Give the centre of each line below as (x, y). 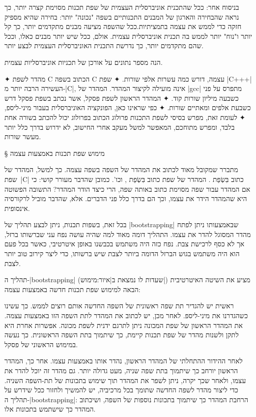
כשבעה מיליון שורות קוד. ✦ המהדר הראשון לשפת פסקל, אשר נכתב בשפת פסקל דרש (122, 98)
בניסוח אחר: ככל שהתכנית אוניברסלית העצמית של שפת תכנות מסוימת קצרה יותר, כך (122, 7)
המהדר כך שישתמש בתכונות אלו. (50, 409)
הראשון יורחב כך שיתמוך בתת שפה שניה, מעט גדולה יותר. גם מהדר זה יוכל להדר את (121, 370)
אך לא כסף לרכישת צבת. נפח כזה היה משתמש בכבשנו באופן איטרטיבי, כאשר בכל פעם (125, 244)
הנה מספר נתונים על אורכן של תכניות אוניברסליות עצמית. (84, 62)
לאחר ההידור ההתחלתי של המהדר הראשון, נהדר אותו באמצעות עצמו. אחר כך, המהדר (124, 361)
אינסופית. (17, 208)
